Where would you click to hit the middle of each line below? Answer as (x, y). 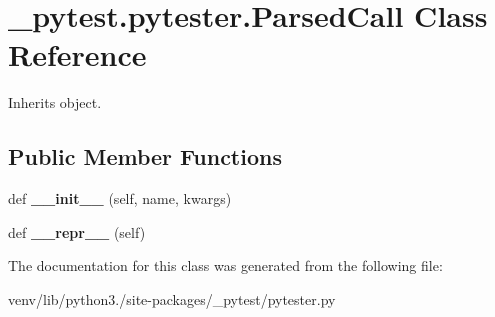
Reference (77, 54)
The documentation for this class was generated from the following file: (225, 265)
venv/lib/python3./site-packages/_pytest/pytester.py (172, 298)
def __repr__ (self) (77, 231)
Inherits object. (55, 102)
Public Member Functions (145, 156)
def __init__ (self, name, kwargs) (120, 198)
